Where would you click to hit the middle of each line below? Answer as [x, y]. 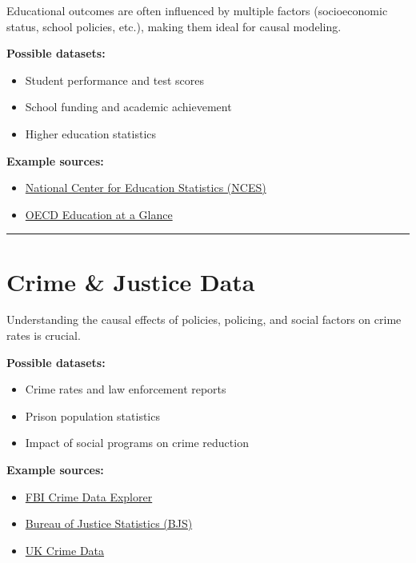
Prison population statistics [92, 415]
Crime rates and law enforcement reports [126, 389]
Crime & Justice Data [131, 281]
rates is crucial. [44, 335]
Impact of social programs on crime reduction [137, 443]
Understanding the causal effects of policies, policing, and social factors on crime [204, 319]
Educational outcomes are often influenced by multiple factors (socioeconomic [197, 10]
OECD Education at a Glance [99, 214]
